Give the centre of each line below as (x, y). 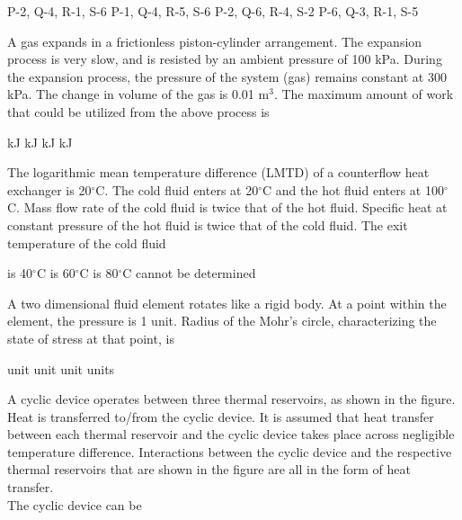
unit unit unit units (61, 368)
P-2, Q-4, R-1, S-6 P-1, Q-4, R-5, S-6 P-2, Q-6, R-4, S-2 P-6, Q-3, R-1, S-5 (213, 11)
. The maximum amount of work (364, 94)
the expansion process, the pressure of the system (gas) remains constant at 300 (227, 76)
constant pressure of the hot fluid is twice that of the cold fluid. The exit (208, 224)
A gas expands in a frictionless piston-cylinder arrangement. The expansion (215, 41)
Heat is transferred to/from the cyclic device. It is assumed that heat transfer (221, 416)
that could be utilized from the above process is (138, 111)
